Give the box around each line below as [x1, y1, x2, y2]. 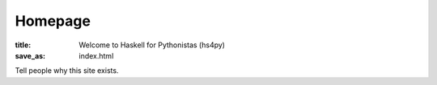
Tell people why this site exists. [15, 66, 119, 75]
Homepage [15, 12, 91, 30]
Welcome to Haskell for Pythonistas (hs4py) [78, 40, 226, 50]
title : [15, 40, 32, 50]
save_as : [15, 51, 46, 60]
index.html [78, 51, 114, 60]
